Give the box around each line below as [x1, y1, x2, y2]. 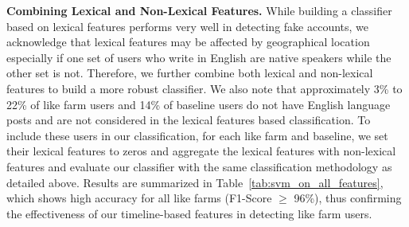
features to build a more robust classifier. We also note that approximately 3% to [6, 80, 403, 96]
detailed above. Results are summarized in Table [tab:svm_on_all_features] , [6, 174, 384, 190]
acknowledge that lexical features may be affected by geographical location [6, 33, 370, 50]
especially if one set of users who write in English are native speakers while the [6, 49, 391, 65]
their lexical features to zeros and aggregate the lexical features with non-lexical [6, 143, 396, 159]
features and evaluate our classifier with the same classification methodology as [6, 158, 392, 174]
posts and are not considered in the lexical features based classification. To [6, 112, 371, 128]
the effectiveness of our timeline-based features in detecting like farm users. [6, 205, 372, 221]
